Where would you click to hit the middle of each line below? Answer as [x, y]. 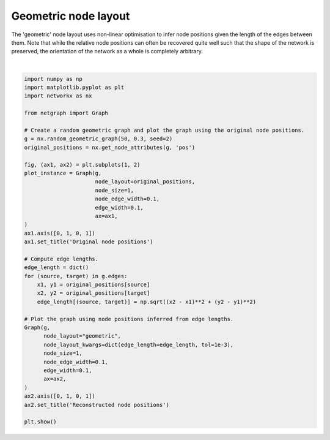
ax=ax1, [107, 216]
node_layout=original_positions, [145, 182]
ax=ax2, [55, 379]
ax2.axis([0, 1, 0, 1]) [60, 396]
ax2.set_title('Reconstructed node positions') [97, 405]
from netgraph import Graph [66, 113]
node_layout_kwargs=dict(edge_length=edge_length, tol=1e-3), [139, 344]
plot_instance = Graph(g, [63, 173]
